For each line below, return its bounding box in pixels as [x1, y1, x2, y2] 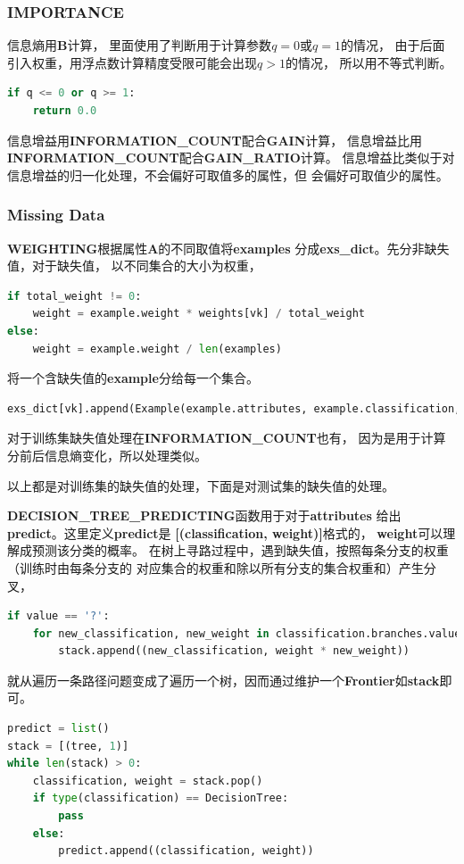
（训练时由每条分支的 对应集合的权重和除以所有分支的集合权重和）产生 [7, 558, 424, 577]
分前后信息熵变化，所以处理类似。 [7, 445, 207, 464]
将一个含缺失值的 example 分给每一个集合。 [7, 369, 259, 387]
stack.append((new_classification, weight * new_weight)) [58, 644, 410, 658]
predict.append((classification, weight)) [58, 844, 314, 858]
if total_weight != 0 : [7, 289, 142, 303]
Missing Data [7, 204, 105, 226]
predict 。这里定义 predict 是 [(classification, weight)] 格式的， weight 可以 [7, 523, 443, 542]
